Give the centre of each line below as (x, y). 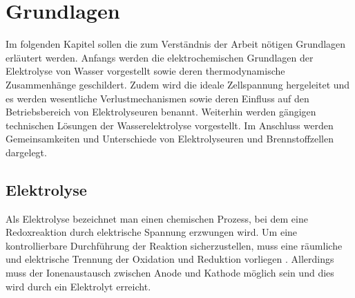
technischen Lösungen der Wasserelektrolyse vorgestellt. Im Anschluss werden (170, 125)
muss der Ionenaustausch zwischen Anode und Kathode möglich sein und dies (170, 273)
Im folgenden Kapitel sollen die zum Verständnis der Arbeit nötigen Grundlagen (176, 44)
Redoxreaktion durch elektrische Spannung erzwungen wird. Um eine (152, 232)
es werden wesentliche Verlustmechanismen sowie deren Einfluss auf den (157, 98)
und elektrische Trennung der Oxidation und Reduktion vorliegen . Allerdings (170, 259)
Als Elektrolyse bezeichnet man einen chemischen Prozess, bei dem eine (157, 218)
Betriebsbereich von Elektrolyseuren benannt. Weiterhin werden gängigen (161, 112)
